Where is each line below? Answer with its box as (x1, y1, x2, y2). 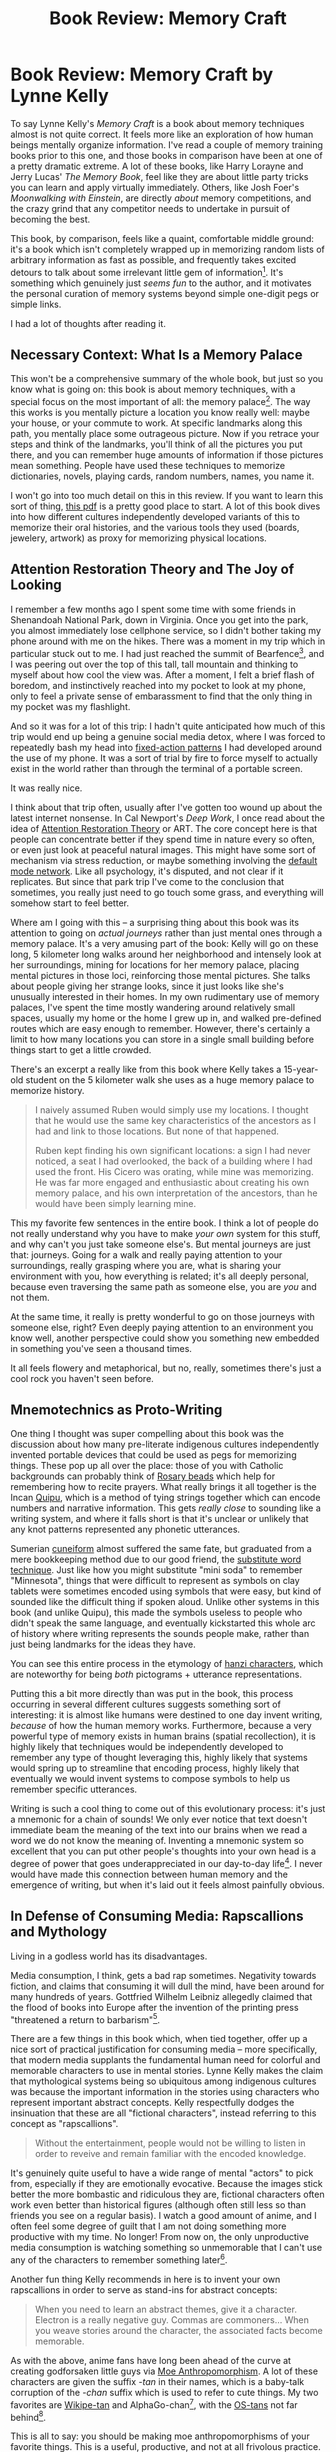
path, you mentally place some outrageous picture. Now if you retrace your (10, 428, 320, 440)
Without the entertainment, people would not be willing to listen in (34, 2137, 306, 2149)
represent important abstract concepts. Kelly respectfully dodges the (10, 2097, 295, 2109)
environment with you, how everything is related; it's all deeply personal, (10, 1270, 310, 1282)
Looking (10, 577, 62, 594)
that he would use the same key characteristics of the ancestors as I (34, 1114, 317, 1126)
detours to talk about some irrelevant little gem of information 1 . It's (10, 264, 284, 278)
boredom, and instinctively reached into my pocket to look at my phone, (10, 679, 307, 691)
